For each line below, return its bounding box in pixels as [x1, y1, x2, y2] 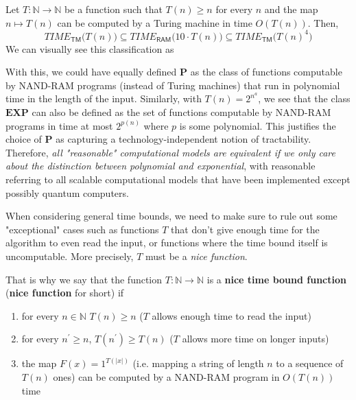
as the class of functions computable [190, 64, 342, 79]
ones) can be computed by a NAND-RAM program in [53, 369, 280, 384]
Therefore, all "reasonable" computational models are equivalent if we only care [5, 145, 336, 159]
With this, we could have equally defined [5, 64, 177, 79]
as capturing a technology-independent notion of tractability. [56, 132, 311, 146]
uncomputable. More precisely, [5, 249, 134, 263]
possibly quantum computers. [5, 185, 129, 200]
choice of [5, 132, 42, 146]
